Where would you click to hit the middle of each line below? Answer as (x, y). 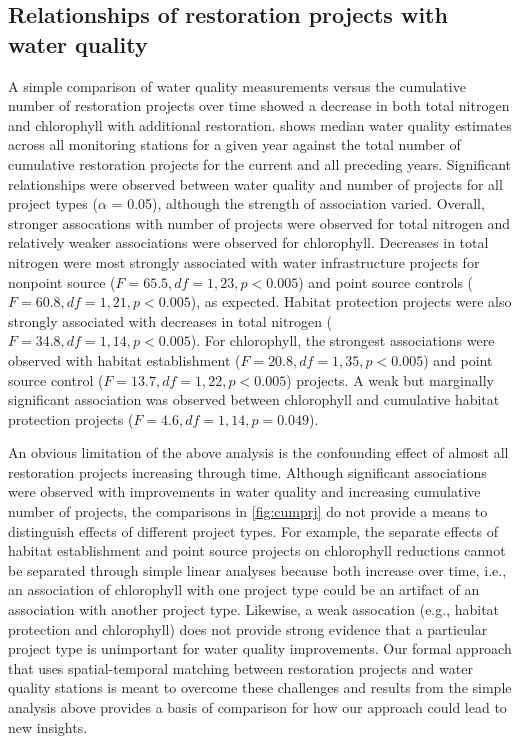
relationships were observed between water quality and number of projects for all (255, 183)
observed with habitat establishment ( (124, 359)
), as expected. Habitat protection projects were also (351, 301)
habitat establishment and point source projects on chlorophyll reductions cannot (257, 550)
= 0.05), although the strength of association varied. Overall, (298, 203)
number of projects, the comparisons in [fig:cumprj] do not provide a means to (248, 511)
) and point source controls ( (386, 281)
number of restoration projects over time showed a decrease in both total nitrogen (259, 105)
